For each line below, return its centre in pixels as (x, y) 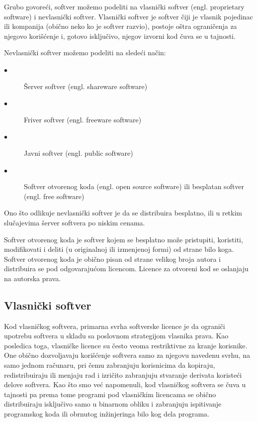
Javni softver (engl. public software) (79, 153)
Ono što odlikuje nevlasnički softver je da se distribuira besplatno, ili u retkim (123, 213)
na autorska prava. (33, 278)
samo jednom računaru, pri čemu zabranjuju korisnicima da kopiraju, (110, 365)
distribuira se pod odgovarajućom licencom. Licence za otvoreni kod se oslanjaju (126, 268)
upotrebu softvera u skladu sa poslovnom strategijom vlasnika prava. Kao (116, 336)
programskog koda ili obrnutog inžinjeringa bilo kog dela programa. (107, 414)
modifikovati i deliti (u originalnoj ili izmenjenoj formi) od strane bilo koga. (119, 249)
